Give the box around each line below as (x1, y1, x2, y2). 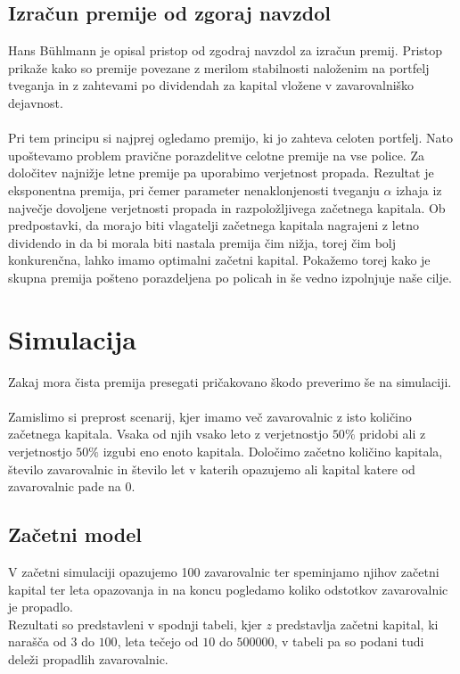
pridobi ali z (359, 424, 426, 443)
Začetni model (8, 521, 142, 548)
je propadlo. (8, 597, 73, 616)
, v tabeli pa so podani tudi (274, 632, 424, 651)
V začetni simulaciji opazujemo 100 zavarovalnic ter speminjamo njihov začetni (8, 563, 439, 580)
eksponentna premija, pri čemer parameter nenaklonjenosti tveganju (8, 180, 380, 199)
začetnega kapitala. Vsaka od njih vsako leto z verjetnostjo (8, 424, 329, 443)
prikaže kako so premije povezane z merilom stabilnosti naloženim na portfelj (8, 58, 430, 77)
